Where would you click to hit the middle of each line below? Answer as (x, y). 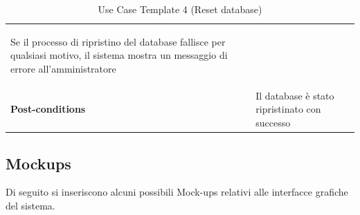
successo (273, 123)
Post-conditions (48, 109)
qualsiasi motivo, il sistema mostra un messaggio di (119, 55)
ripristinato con (288, 109)
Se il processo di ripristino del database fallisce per (118, 41)
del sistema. (30, 205)
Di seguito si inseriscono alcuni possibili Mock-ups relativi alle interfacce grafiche (177, 192)
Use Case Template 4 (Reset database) (180, 9)
